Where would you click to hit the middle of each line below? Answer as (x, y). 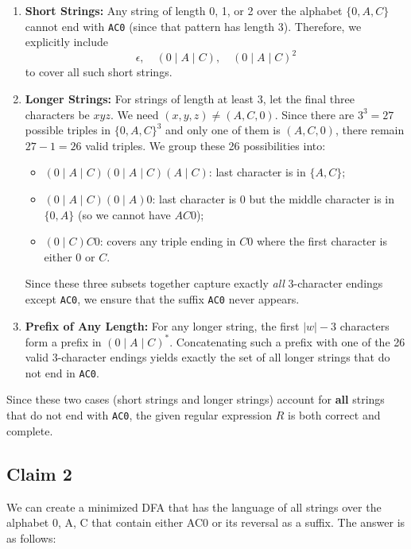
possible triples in (68, 130)
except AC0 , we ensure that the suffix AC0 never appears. (162, 298)
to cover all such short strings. (99, 72)
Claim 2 (39, 473)
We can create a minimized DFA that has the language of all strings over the (194, 506)
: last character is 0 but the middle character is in (273, 198)
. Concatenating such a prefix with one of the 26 (287, 341)
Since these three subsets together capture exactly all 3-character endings (204, 283)
